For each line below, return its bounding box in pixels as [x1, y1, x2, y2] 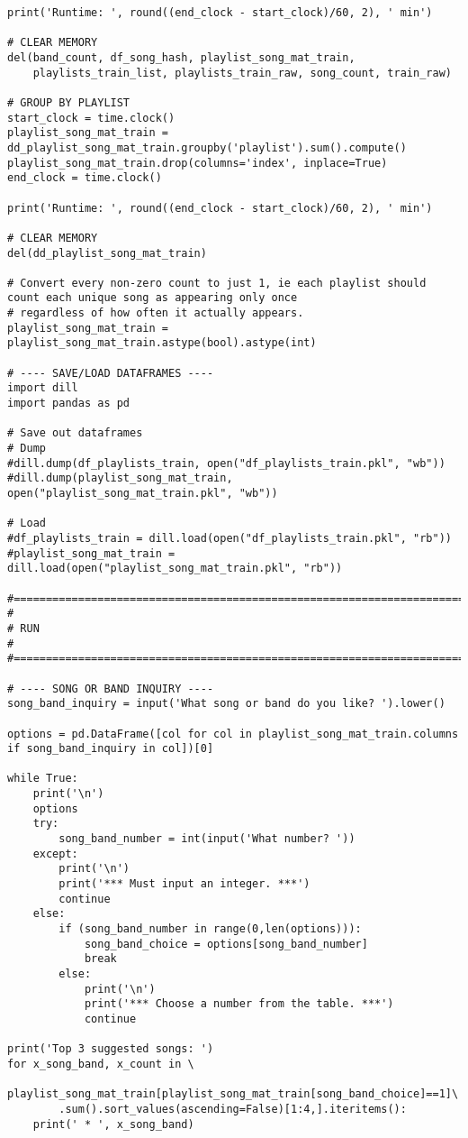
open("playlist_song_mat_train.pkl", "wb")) [7, 487, 278, 500]
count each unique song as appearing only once [7, 291, 298, 305]
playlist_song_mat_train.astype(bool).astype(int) [7, 336, 317, 350]
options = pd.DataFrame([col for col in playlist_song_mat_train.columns [7, 727, 459, 740]
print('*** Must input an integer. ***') [58, 877, 310, 891]
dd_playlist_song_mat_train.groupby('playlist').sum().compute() [7, 141, 407, 154]
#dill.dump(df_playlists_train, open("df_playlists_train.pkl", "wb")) [7, 456, 445, 470]
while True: [7, 772, 78, 785]
